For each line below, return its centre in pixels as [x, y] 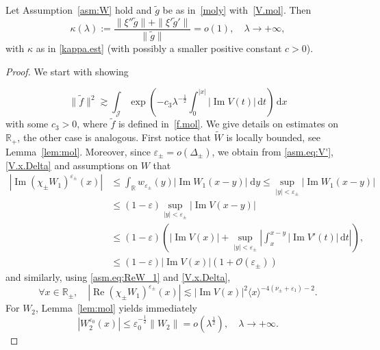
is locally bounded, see [273, 137]
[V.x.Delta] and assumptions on [72, 165]
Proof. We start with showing [67, 71]
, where [92, 124]
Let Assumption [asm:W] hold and [79, 10]
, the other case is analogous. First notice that [114, 137]
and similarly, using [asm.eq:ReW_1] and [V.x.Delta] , [118, 277]
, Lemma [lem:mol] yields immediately [116, 308]
